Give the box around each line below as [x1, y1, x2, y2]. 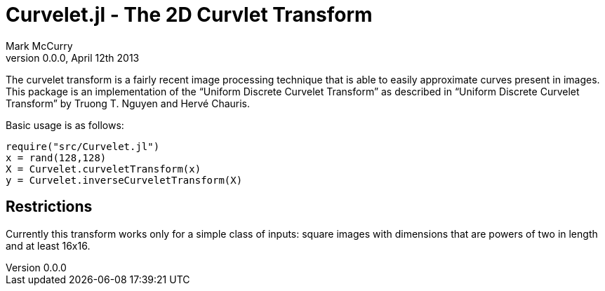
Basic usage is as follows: [6, 119, 124, 131]
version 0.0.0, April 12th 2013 [6, 51, 140, 64]
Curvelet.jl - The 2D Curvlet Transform [6, 3, 373, 27]
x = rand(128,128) [6, 151, 107, 163]
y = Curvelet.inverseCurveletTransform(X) [6, 174, 243, 186]
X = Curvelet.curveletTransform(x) [6, 163, 201, 175]
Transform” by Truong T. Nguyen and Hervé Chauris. [6, 97, 251, 109]
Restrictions [6, 198, 93, 216]
